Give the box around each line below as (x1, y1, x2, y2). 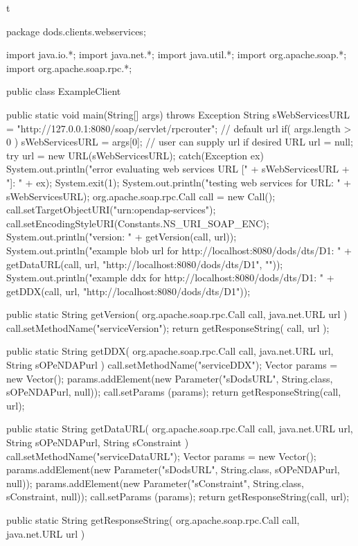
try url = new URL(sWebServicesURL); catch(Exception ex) (6, 148, 264, 162)
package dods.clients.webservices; (6, 24, 146, 38)
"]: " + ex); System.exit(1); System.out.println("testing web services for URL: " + (6, 175, 352, 189)
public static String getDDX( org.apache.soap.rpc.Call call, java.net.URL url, (6, 344, 334, 358)
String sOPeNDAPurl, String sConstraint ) (6, 435, 189, 450)
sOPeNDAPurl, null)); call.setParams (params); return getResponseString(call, (6, 385, 341, 399)
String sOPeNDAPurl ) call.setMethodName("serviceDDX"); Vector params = (6, 358, 338, 372)
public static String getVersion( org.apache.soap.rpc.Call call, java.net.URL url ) (6, 307, 348, 322)
